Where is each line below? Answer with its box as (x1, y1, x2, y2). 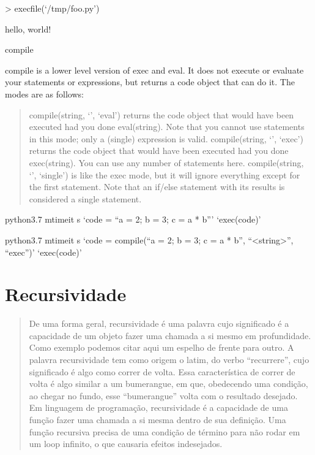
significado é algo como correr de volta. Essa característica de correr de (29, 365, 295, 378)
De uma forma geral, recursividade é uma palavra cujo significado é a (29, 317, 289, 330)
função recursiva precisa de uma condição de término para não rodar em (29, 425, 300, 438)
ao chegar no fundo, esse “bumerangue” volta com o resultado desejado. (29, 389, 298, 402)
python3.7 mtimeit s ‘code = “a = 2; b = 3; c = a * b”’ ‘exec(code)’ (5, 213, 261, 226)
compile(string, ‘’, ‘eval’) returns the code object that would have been (29, 108, 294, 121)
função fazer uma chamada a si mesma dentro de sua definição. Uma (29, 413, 286, 426)
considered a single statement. (29, 192, 142, 205)
